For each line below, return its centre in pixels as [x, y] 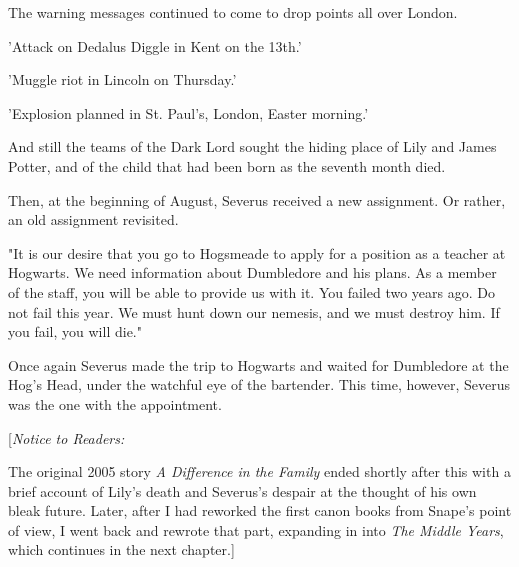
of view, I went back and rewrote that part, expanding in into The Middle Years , [256, 529]
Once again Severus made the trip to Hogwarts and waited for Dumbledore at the [258, 364]
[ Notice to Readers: [66, 437]
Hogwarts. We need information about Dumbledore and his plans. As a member [252, 272]
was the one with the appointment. [115, 403]
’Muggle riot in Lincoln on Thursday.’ [122, 79]
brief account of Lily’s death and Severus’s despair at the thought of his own [242, 490]
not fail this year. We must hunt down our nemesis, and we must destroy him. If [254, 311]
